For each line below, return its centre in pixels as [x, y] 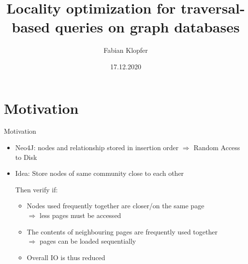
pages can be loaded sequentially [88, 241]
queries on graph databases [147, 27]
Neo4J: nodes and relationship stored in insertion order [97, 148]
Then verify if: [36, 189]
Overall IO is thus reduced [66, 257]
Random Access [217, 148]
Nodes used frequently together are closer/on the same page [116, 206]
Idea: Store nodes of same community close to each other [100, 173]
